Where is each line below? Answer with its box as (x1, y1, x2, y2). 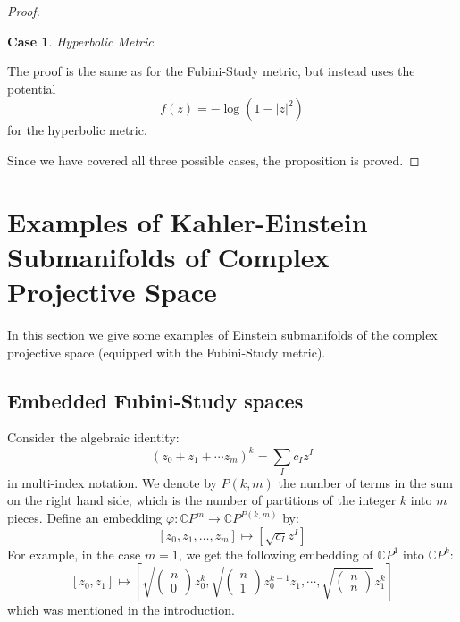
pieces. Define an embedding (7, 509, 163, 527)
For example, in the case (7, 544, 141, 563)
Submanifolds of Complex (7, 238, 330, 274)
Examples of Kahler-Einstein (7, 203, 368, 240)
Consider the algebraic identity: (7, 428, 180, 447)
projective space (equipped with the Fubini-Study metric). (7, 342, 326, 361)
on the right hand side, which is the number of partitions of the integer (7, 491, 397, 509)
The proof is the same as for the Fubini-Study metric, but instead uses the (7, 62, 415, 80)
